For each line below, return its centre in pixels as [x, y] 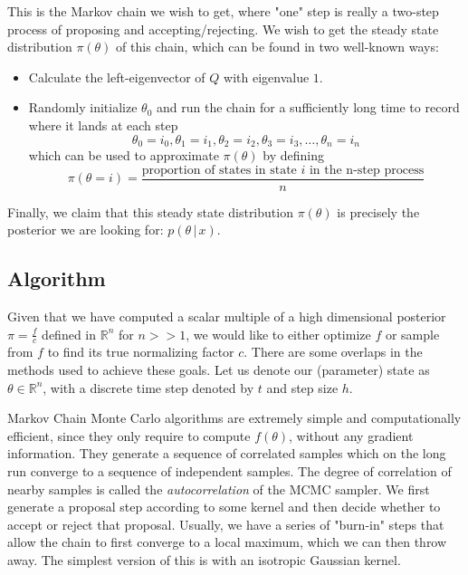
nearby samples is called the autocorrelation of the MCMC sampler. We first [219, 489]
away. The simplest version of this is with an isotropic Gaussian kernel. [204, 560]
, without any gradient [351, 435]
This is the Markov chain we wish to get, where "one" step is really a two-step [223, 11]
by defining [293, 155]
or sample [412, 334]
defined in [69, 334]
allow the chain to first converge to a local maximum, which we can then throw [227, 542]
